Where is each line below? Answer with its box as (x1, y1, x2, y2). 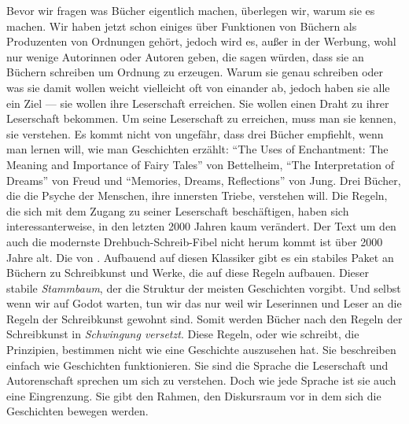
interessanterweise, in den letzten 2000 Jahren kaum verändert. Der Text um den (6, 218, 396, 234)
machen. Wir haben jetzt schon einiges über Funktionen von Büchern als (6, 17, 357, 34)
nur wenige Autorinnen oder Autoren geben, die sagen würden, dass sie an (6, 48, 364, 65)
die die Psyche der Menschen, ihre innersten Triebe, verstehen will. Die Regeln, (6, 187, 388, 204)
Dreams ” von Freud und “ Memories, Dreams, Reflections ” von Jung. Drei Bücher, (6, 171, 401, 188)
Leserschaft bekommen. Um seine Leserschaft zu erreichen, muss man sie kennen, (6, 110, 396, 127)
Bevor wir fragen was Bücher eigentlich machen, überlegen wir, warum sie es (6, 2, 375, 18)
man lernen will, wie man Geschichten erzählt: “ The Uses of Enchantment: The (6, 141, 389, 157)
